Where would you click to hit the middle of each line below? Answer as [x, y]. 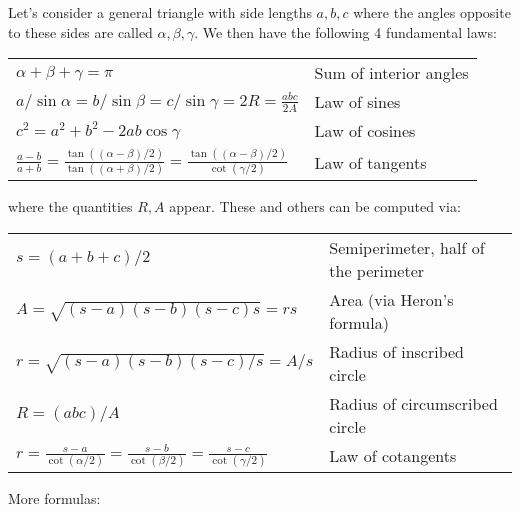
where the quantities [70, 206]
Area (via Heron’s [391, 299]
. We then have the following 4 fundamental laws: [345, 31]
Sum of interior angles [391, 73]
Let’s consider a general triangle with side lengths [160, 12]
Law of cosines [365, 131]
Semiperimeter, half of [407, 247]
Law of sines [357, 102]
